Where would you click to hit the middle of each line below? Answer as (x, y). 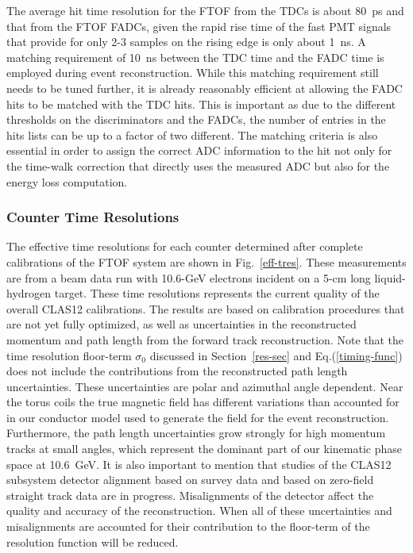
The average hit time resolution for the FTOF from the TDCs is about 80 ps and (205, 10)
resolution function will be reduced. (93, 541)
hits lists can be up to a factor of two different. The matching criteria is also (192, 134)
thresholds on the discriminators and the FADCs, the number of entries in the (196, 119)
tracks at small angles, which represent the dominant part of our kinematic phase (204, 449)
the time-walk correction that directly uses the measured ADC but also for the (198, 165)
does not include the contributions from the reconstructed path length (177, 371)
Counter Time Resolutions (93, 217)
